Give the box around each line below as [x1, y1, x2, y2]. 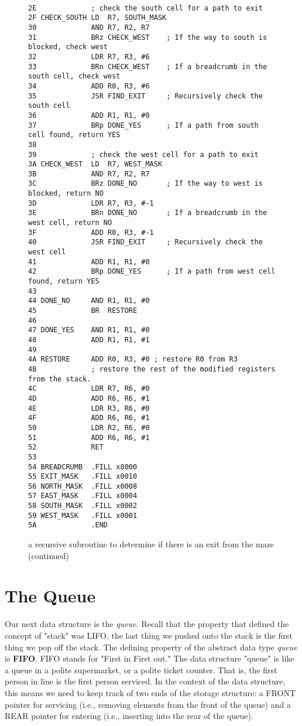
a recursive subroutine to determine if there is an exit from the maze [28, 538, 274, 550]
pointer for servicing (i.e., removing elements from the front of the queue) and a [5, 698, 291, 710]
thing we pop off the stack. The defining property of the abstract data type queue [5, 640, 297, 653]
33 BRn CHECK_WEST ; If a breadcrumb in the [28, 62, 267, 71]
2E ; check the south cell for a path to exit [28, 4, 263, 12]
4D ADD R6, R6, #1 [28, 394, 150, 403]
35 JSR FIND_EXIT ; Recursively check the [28, 91, 263, 100]
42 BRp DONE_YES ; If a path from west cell [28, 267, 276, 276]
